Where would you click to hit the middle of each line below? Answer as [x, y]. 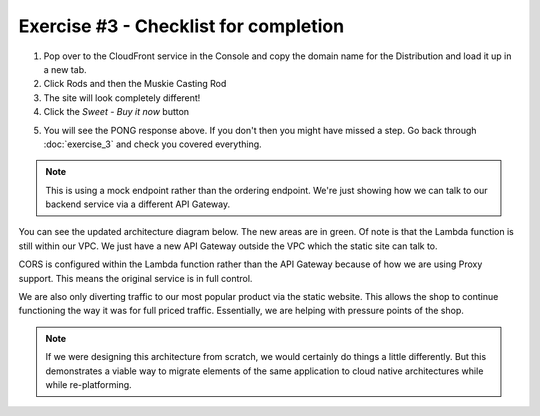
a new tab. [65, 69]
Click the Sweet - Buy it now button [116, 112]
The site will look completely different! [122, 97]
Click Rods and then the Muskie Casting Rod [135, 84]
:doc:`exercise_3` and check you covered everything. [152, 144]
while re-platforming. [88, 384]
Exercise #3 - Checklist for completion [181, 26]
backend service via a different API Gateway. [138, 204]
